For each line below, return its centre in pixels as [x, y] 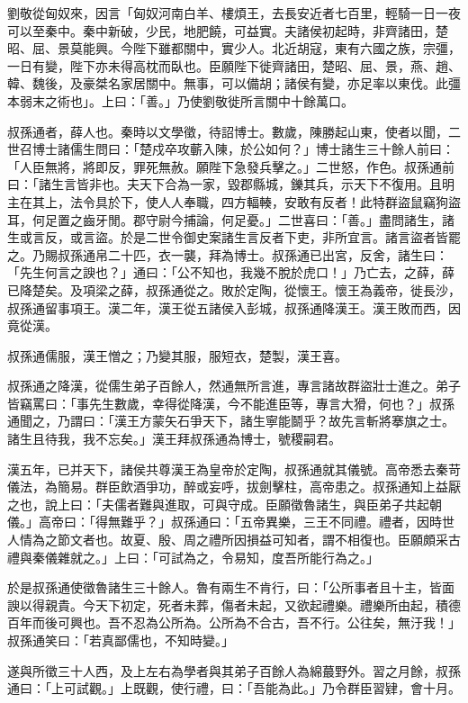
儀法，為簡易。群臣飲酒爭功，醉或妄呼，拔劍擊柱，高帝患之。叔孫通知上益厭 [234, 487]
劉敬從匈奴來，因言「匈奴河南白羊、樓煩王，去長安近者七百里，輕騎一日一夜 [234, 13]
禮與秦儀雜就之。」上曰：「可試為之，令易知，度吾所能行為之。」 [193, 557]
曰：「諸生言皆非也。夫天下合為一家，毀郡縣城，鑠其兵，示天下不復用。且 [225, 184]
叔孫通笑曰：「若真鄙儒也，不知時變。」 [121, 640]
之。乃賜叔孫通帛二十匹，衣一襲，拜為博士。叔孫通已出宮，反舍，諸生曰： [228, 254]
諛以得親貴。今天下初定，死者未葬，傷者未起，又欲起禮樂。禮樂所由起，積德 [234, 604]
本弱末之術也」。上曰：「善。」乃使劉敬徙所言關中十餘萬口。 [180, 100]
